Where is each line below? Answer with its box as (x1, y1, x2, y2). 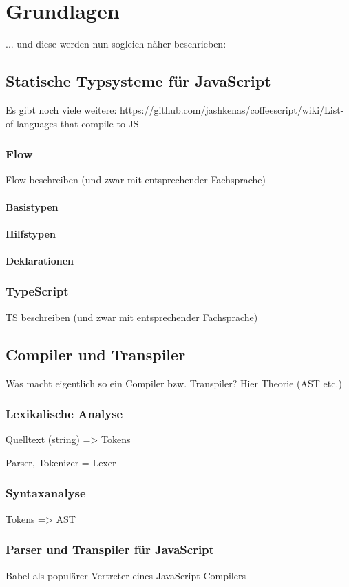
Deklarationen (6, 253, 74, 267)
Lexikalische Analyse (6, 405, 123, 422)
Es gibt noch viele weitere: (6, 102, 117, 116)
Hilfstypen (6, 226, 56, 240)
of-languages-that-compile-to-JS (6, 116, 139, 130)
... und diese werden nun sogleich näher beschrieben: (6, 37, 226, 51)
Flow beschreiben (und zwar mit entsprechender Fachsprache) (6, 172, 266, 187)
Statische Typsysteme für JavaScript (6, 70, 271, 92)
